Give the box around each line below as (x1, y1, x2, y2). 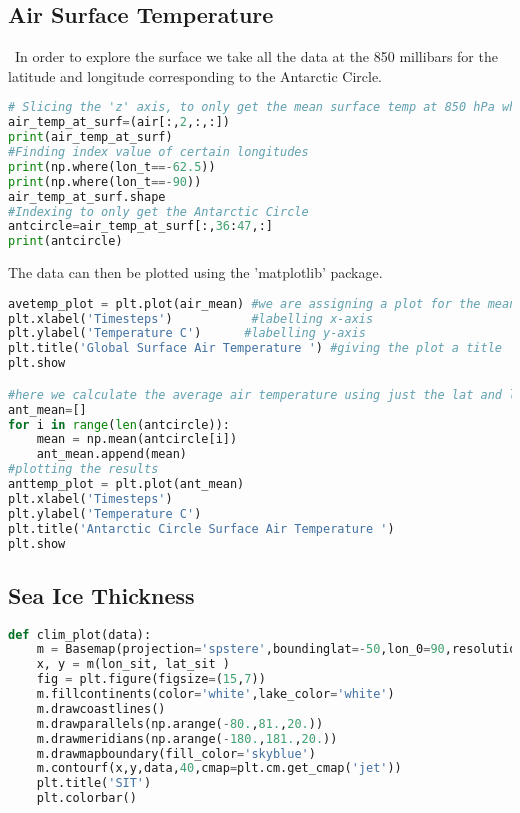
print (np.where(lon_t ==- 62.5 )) (8, 159, 216, 174)
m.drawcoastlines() (36, 701, 166, 716)
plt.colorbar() (36, 791, 137, 806)
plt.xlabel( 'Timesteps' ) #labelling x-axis (8, 311, 374, 326)
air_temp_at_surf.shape (8, 189, 166, 204)
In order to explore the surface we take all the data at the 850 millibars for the (14, 46, 498, 67)
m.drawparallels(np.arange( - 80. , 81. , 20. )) (36, 716, 324, 731)
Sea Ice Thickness (8, 579, 195, 610)
